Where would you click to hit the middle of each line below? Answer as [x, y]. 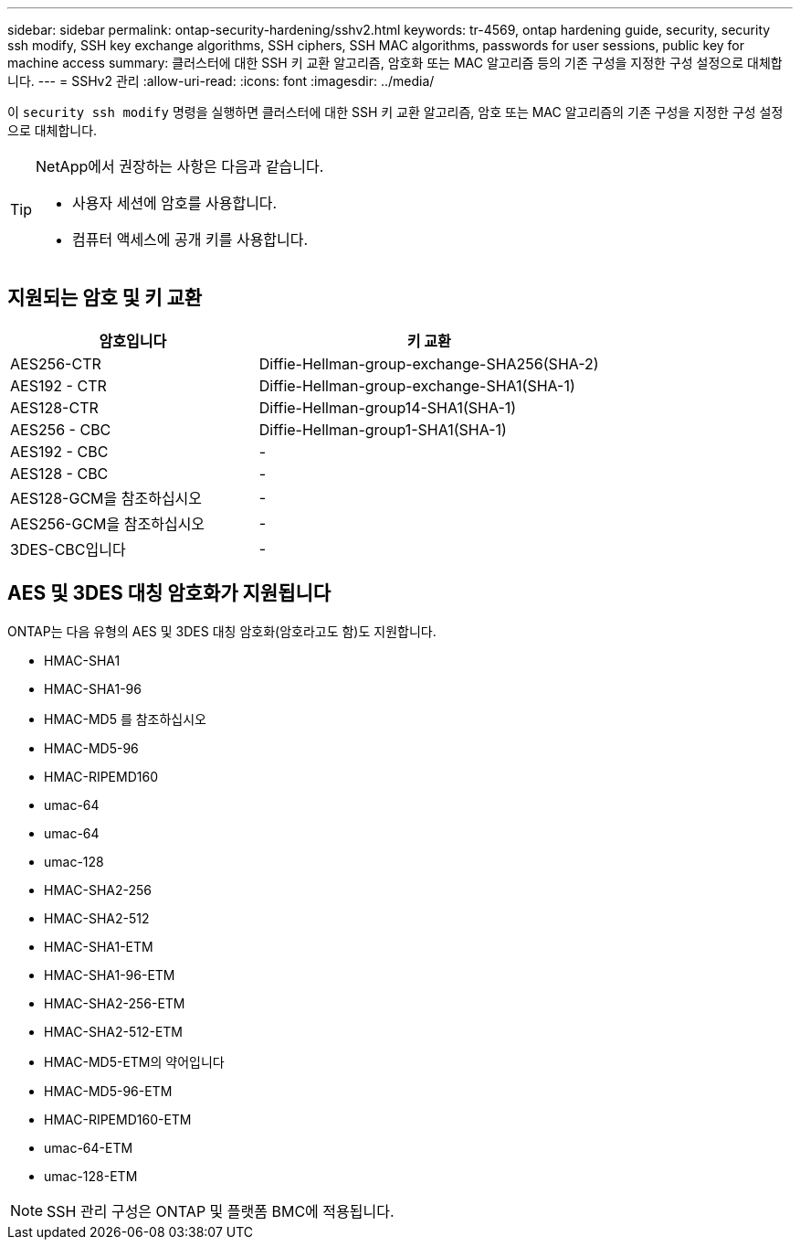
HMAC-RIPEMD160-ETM [118, 1119]
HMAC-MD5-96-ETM [108, 1091]
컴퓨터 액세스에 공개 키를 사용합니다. [190, 240]
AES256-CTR [56, 363]
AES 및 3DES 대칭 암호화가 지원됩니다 [169, 593]
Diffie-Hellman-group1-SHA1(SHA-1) [383, 429]
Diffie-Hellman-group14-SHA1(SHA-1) [388, 407]
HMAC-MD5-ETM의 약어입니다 [134, 1061]
